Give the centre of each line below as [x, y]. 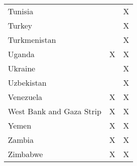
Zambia [21, 140]
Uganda [21, 54]
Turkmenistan [32, 40]
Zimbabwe [25, 154]
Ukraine [22, 68]
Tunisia [21, 11]
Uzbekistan [27, 83]
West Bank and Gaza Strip [55, 111]
